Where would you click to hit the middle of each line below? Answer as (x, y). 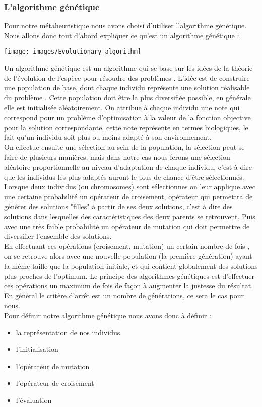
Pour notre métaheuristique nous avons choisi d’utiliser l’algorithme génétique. (125, 26)
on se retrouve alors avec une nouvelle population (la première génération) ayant (128, 256)
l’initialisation (37, 349)
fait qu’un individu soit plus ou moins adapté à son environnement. (108, 137)
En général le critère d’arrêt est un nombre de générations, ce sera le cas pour (124, 295)
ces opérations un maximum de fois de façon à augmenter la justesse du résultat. (129, 286)
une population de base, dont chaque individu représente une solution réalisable (127, 88)
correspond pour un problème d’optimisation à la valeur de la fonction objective (127, 117)
